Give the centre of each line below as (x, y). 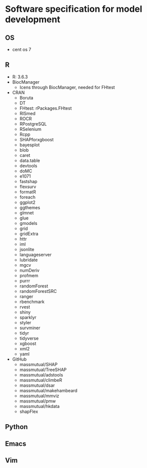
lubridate (29, 260)
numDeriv (29, 270)
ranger (26, 296)
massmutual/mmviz (39, 396)
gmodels (29, 223)
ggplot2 (28, 202)
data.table (30, 160)
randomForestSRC (38, 291)
